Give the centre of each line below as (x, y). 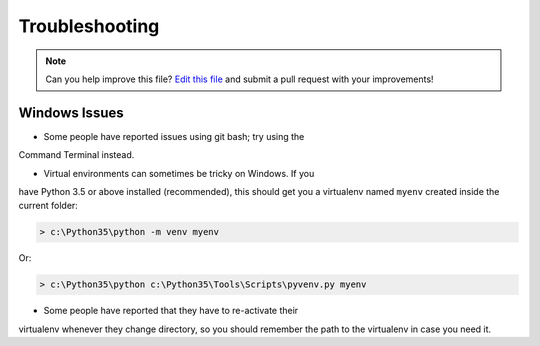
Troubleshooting (89, 26)
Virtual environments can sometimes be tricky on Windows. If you (179, 173)
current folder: (48, 206)
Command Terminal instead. (76, 155)
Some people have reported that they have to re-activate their (171, 311)
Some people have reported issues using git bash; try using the (174, 136)
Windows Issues (71, 112)
